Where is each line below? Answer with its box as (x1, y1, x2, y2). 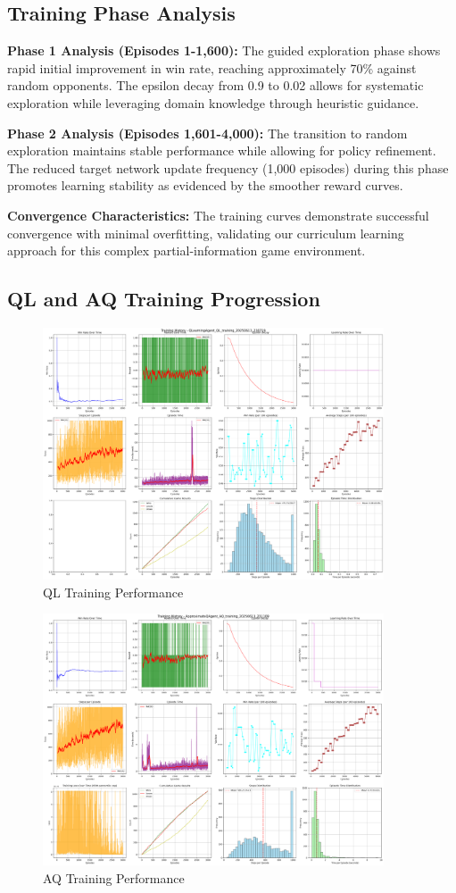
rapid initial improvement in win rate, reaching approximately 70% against (7, 58, 417, 77)
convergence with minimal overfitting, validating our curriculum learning (7, 223, 404, 242)
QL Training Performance (43, 582, 184, 601)
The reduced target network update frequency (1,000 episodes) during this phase (7, 158, 449, 177)
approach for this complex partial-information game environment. (7, 241, 366, 260)
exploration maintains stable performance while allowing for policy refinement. (7, 141, 436, 160)
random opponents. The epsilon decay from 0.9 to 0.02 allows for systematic (7, 76, 424, 95)
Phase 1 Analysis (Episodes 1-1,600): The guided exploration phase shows (7, 41, 441, 60)
